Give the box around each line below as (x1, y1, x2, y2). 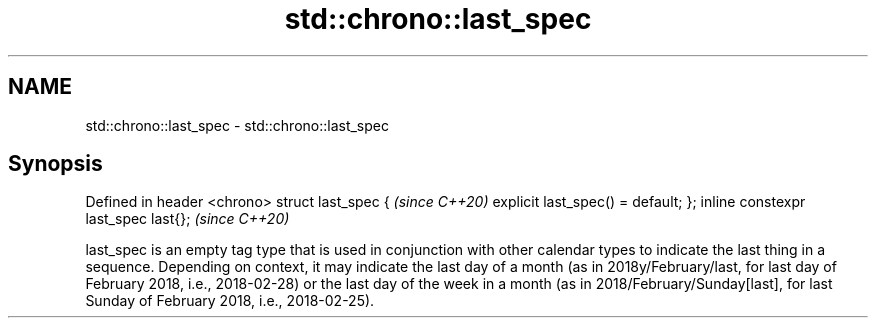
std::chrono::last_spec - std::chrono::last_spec (85, 116, 389, 134)
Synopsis (8, 151, 103, 177)
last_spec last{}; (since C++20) (85, 210, 290, 228)
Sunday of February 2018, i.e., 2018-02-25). (85, 292, 375, 310)
